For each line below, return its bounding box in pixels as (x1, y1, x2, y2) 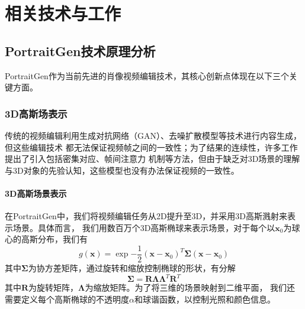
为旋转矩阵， (28, 281, 79, 294)
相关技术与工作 (5, 1, 121, 25)
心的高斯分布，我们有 (5, 233, 88, 245)
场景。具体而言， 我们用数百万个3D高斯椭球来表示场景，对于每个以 (12, 221, 275, 233)
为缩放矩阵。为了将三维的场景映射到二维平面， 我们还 (85, 281, 296, 294)
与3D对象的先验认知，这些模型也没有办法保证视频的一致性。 (5, 164, 239, 176)
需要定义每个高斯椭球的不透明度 (5, 292, 129, 305)
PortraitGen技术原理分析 (5, 41, 156, 60)
